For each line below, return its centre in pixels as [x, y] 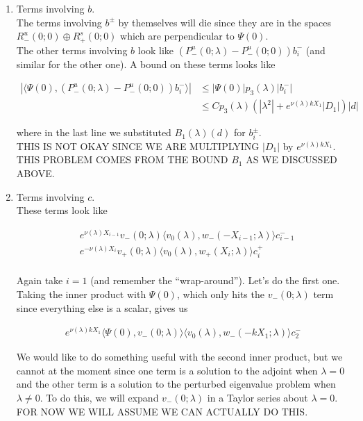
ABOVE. [35, 173]
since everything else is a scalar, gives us [102, 307]
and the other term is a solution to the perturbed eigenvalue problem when [176, 384]
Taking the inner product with [81, 294]
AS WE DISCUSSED [292, 159]
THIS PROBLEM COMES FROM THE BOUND [122, 159]
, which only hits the [220, 294]
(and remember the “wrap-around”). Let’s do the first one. [215, 280]
